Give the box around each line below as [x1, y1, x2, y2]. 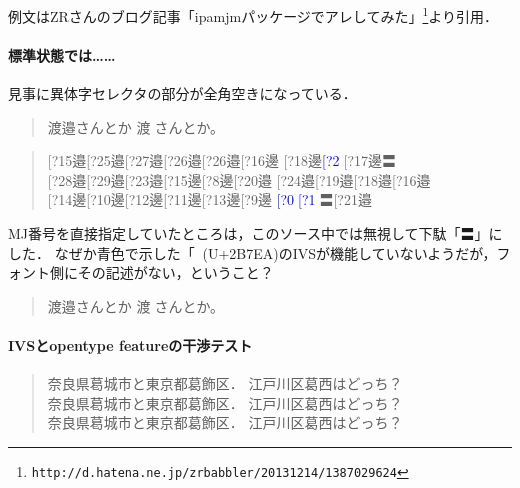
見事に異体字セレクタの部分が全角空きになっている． [8, 83, 357, 104]
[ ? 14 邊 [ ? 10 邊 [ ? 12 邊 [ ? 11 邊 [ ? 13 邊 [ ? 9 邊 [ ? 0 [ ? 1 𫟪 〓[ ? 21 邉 [47, 189, 372, 210]
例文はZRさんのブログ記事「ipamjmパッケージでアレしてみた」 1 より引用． [8, 3, 499, 26]
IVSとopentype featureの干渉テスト [8, 334, 253, 355]
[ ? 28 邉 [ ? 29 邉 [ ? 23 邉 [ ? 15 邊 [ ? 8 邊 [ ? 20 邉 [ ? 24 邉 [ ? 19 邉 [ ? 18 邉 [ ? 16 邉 [47, 169, 431, 190]
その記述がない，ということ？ [77, 262, 274, 283]
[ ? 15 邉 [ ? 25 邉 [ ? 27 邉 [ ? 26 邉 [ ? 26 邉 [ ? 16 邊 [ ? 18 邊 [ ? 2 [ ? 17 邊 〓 [47, 150, 397, 171]
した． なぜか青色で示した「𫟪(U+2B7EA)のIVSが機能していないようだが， [8, 242, 497, 263]
